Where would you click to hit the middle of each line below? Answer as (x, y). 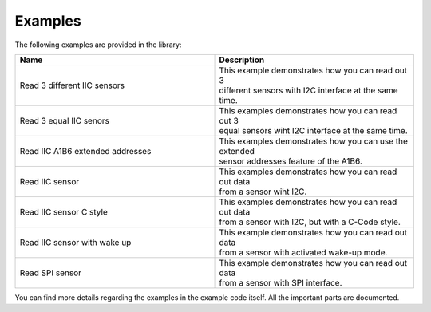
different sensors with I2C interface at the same (308, 90)
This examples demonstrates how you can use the (314, 141)
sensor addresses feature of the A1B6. (291, 161)
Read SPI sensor (51, 273)
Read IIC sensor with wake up (75, 242)
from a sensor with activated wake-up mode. (303, 252)
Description (242, 60)
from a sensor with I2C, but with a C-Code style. (310, 222)
